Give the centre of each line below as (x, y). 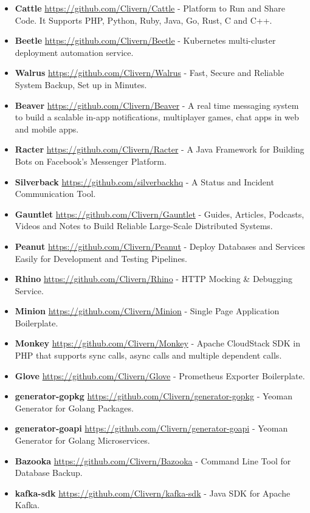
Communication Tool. (55, 194)
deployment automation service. (74, 52)
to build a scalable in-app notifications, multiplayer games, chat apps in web (157, 117)
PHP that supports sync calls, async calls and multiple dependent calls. (148, 355)
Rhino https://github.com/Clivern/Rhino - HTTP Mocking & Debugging (154, 279)
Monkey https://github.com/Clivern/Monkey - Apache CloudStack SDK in (157, 343)
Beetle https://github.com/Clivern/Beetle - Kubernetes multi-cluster (145, 40)
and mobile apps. (47, 129)
